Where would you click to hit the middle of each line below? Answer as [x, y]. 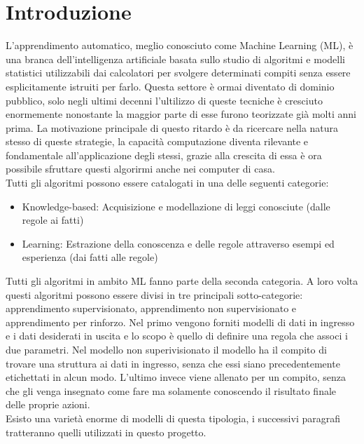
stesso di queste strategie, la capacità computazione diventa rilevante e [157, 141]
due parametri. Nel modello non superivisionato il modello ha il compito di [166, 349]
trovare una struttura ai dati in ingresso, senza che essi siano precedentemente [173, 363]
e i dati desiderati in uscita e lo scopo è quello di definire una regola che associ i [177, 336]
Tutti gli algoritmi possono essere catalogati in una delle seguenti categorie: [167, 183]
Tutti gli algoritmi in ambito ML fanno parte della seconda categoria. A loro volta [182, 281]
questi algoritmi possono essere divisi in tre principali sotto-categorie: [154, 294]
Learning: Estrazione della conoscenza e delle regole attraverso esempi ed [178, 243]
